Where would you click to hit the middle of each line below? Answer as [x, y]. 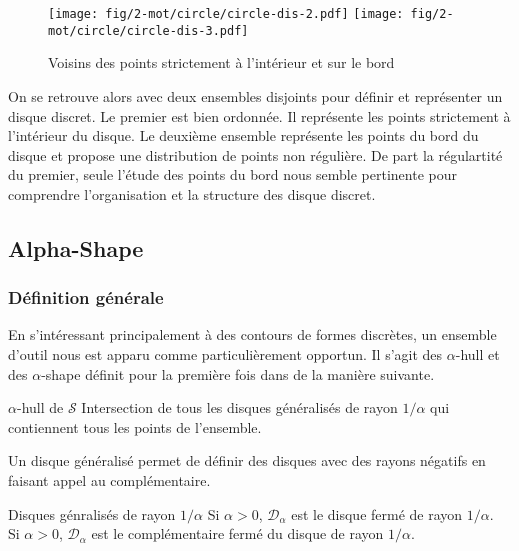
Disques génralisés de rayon [92, 513]
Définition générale [86, 297]
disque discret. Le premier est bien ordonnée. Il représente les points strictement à [259, 115]
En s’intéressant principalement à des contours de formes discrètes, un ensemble [252, 334]
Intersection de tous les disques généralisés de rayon [239, 407]
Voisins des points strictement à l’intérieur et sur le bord [221, 62]
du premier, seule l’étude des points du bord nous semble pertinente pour [232, 174]
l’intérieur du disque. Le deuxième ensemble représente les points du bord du [243, 135]
